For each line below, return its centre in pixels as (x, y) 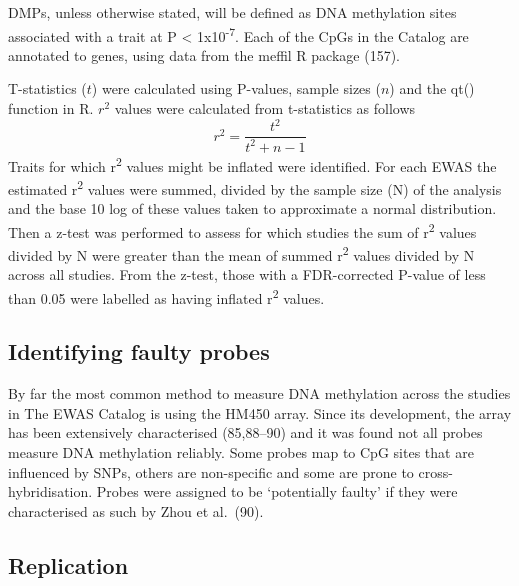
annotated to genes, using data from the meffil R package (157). (204, 54)
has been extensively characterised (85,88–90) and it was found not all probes (245, 432)
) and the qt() (432, 88)
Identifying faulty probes (139, 351)
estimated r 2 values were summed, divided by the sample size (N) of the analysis (255, 187)
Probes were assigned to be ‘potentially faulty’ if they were (277, 491)
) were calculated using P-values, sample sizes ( (236, 88)
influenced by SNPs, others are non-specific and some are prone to (211, 471)
